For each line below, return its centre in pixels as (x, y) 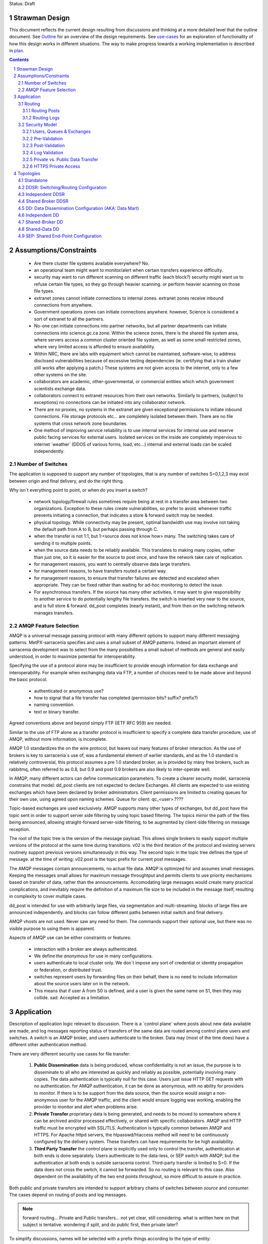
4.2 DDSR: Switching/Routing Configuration (62, 187)
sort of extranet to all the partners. (69, 319)
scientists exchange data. (60, 389)
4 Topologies (27, 173)
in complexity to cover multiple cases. (48, 896)
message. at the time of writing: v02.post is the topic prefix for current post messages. (98, 859)
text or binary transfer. (57, 712)
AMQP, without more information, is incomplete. (58, 739)
